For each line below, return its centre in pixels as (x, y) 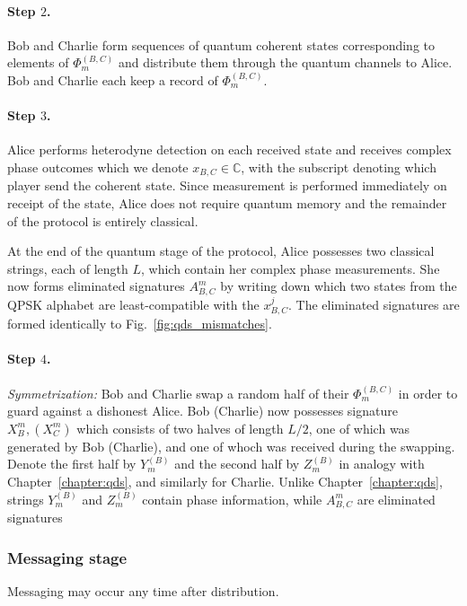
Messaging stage (67, 557)
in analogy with (382, 464)
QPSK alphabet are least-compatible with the (133, 304)
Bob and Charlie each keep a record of (113, 79)
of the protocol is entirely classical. (103, 220)
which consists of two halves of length (180, 428)
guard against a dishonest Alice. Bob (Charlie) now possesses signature (203, 411)
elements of (38, 62)
